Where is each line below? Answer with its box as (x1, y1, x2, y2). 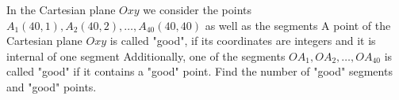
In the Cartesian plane (6, 2, 116, 17)
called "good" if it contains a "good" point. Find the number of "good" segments (6, 63, 393, 80)
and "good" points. (6, 78, 97, 94)
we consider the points (143, 2, 251, 17)
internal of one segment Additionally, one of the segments (6, 47, 286, 64)
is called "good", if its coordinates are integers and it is (109, 32, 376, 49)
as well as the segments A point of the (205, 17, 391, 33)
